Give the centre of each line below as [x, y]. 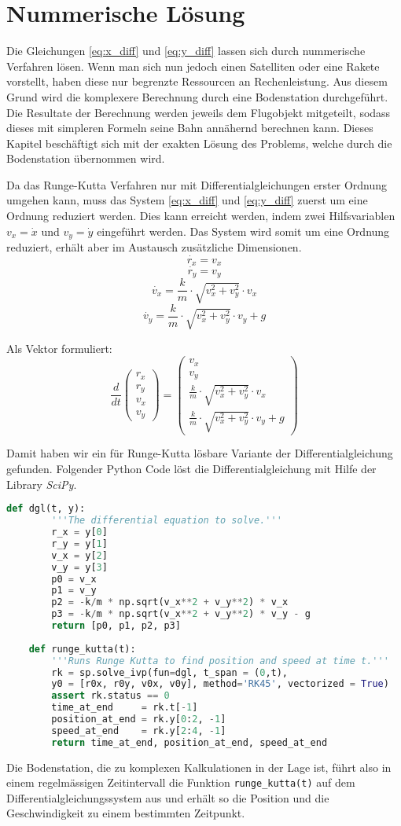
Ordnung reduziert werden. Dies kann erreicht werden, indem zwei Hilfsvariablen [201, 216]
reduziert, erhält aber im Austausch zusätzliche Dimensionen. [154, 247]
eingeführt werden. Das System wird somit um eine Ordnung [243, 231]
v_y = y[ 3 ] [79, 567]
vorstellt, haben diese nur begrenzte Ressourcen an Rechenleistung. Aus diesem [197, 81]
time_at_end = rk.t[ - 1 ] [125, 708]
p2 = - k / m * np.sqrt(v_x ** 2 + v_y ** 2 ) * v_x [170, 602]
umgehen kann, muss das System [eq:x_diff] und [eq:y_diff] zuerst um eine [187, 200]
